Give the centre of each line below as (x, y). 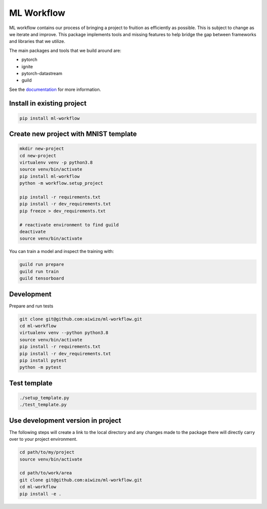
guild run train (39, 271)
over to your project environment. (43, 439)
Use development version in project (65, 420)
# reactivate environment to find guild (69, 225)
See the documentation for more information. (55, 89)
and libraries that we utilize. (37, 42)
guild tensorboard (42, 278)
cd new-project (38, 155)
